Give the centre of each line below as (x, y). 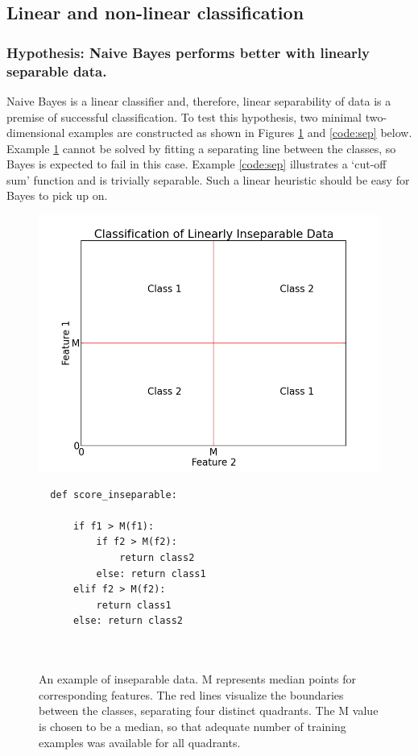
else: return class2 (128, 621)
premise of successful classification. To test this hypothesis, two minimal (184, 116)
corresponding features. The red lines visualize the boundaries (191, 694)
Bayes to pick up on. (57, 195)
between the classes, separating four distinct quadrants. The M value (209, 710)
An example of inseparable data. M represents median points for (198, 679)
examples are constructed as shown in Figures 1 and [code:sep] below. (240, 133)
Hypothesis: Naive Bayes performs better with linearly (188, 52)
